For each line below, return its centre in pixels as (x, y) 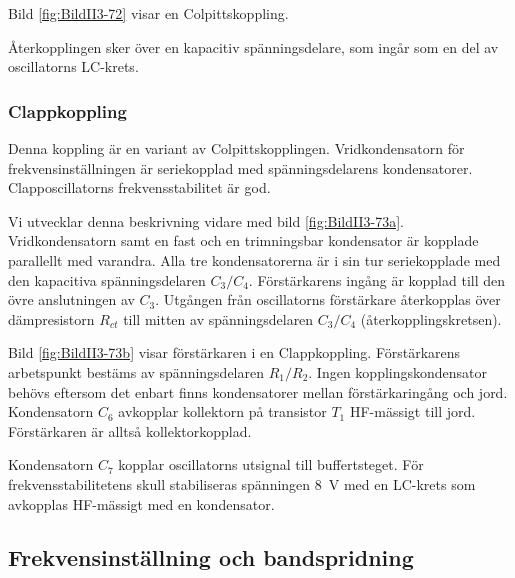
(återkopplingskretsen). (431, 318)
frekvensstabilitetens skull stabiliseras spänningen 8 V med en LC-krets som (242, 483)
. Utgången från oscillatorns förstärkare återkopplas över (328, 299)
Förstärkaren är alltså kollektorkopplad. (130, 430)
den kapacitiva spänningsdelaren (107, 279)
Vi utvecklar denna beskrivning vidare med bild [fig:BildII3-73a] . (206, 220)
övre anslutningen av (71, 299)
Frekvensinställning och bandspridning (211, 557)
